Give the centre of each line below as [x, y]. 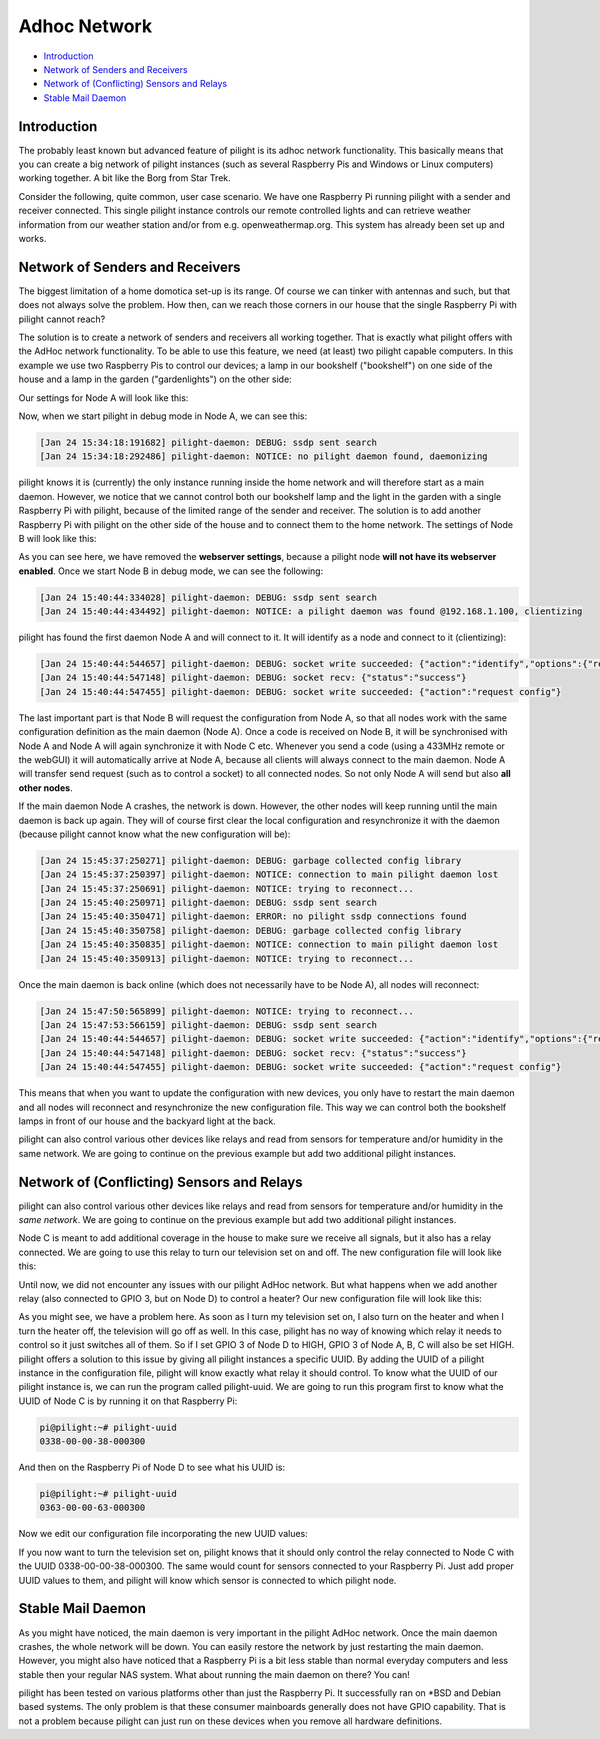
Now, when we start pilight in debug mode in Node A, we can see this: [163, 416]
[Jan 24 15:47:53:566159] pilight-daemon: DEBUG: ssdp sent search [208, 1025]
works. [32, 238]
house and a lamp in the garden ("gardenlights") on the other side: [155, 379]
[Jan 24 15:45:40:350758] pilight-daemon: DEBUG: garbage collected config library [250, 930]
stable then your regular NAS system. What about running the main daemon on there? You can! [214, 1674]
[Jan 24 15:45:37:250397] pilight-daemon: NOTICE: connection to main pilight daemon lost [269, 874]
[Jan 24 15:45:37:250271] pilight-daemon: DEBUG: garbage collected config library [250, 860]
